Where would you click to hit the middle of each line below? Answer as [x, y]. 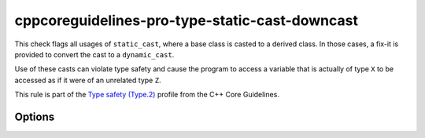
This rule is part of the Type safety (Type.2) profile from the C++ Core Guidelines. [147, 95]
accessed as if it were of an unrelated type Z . [88, 80]
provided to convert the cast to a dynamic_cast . [94, 54]
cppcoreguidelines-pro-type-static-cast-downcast [186, 20]
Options [35, 116]
